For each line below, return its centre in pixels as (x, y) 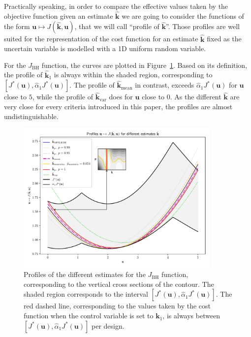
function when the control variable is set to (89, 316)
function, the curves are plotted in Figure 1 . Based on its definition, (144, 65)
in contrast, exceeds (165, 85)
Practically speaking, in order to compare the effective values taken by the (116, 6)
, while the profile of (63, 97)
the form (17, 26)
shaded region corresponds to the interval (86, 294)
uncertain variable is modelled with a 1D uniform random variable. (105, 48)
